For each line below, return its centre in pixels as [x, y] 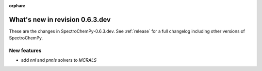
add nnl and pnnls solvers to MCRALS [59, 60]
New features [25, 51]
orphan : [17, 6]
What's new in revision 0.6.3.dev [60, 19]
